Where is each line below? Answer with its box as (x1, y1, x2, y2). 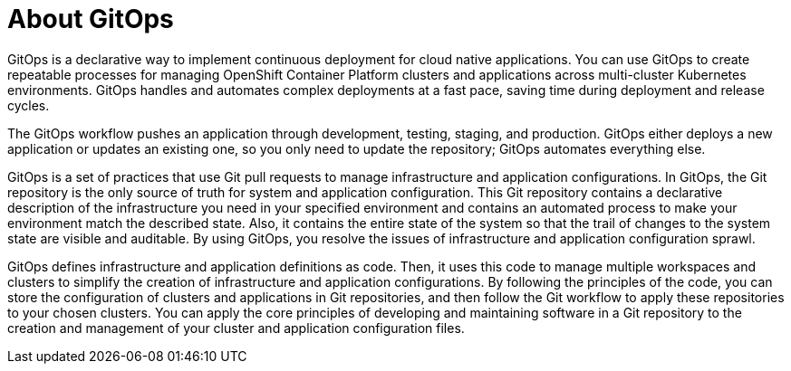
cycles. (7, 97, 50, 113)
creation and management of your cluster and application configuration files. (7, 319, 465, 336)
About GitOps (7, 4, 174, 34)
